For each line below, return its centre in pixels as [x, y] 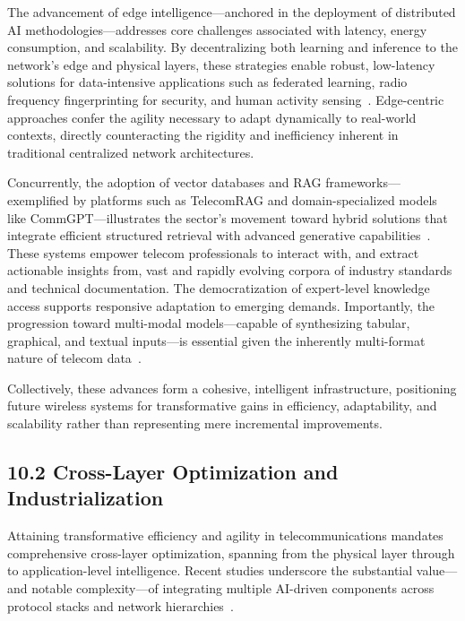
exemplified [38, 199]
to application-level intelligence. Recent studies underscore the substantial [210, 570]
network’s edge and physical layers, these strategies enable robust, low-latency [221, 64]
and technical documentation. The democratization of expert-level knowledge [219, 287]
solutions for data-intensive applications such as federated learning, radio [207, 82]
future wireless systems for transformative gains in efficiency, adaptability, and [222, 405]
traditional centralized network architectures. [131, 152]
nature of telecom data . [74, 358]
